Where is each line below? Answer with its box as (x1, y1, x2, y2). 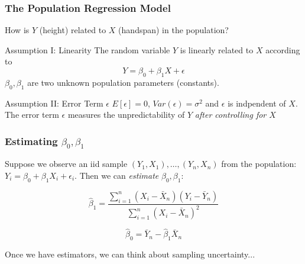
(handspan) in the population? (118, 24, 229, 36)
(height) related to (39, 24, 106, 36)
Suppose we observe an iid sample (5, 157, 128, 170)
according (265, 43, 300, 56)
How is (5, 24, 30, 36)
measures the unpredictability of (67, 108, 185, 121)
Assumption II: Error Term (5, 96, 103, 109)
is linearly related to (180, 43, 254, 56)
